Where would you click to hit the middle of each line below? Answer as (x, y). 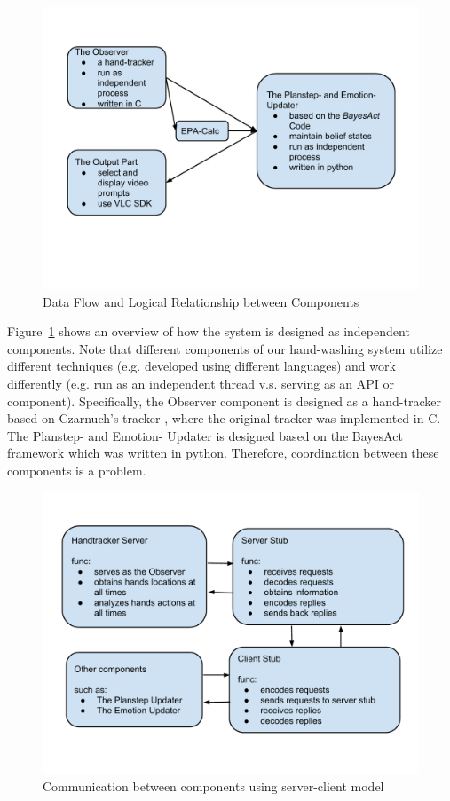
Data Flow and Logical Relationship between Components (201, 301)
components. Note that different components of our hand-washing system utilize (225, 348)
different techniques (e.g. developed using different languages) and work (201, 366)
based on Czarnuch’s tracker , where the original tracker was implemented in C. (224, 418)
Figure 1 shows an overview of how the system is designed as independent (209, 331)
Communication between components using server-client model (213, 786)
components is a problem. (77, 470)
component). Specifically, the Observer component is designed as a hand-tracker (224, 400)
